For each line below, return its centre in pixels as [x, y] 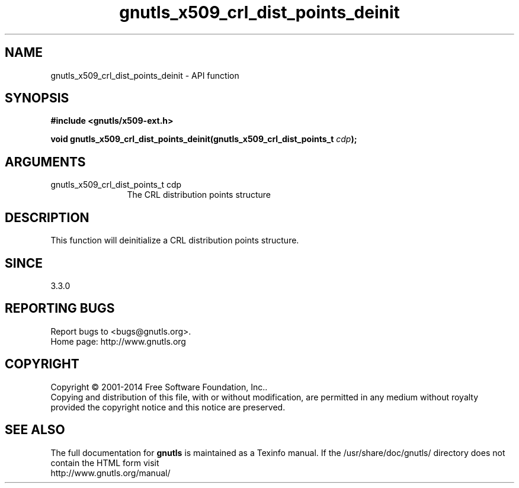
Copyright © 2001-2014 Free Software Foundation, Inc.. [159, 387]
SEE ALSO [35, 430]
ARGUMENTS [45, 162]
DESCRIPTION [47, 217]
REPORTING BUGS [60, 309]
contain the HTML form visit [105, 463]
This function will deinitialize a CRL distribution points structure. [175, 240]
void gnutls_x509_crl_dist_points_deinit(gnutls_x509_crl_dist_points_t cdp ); [204, 139]
